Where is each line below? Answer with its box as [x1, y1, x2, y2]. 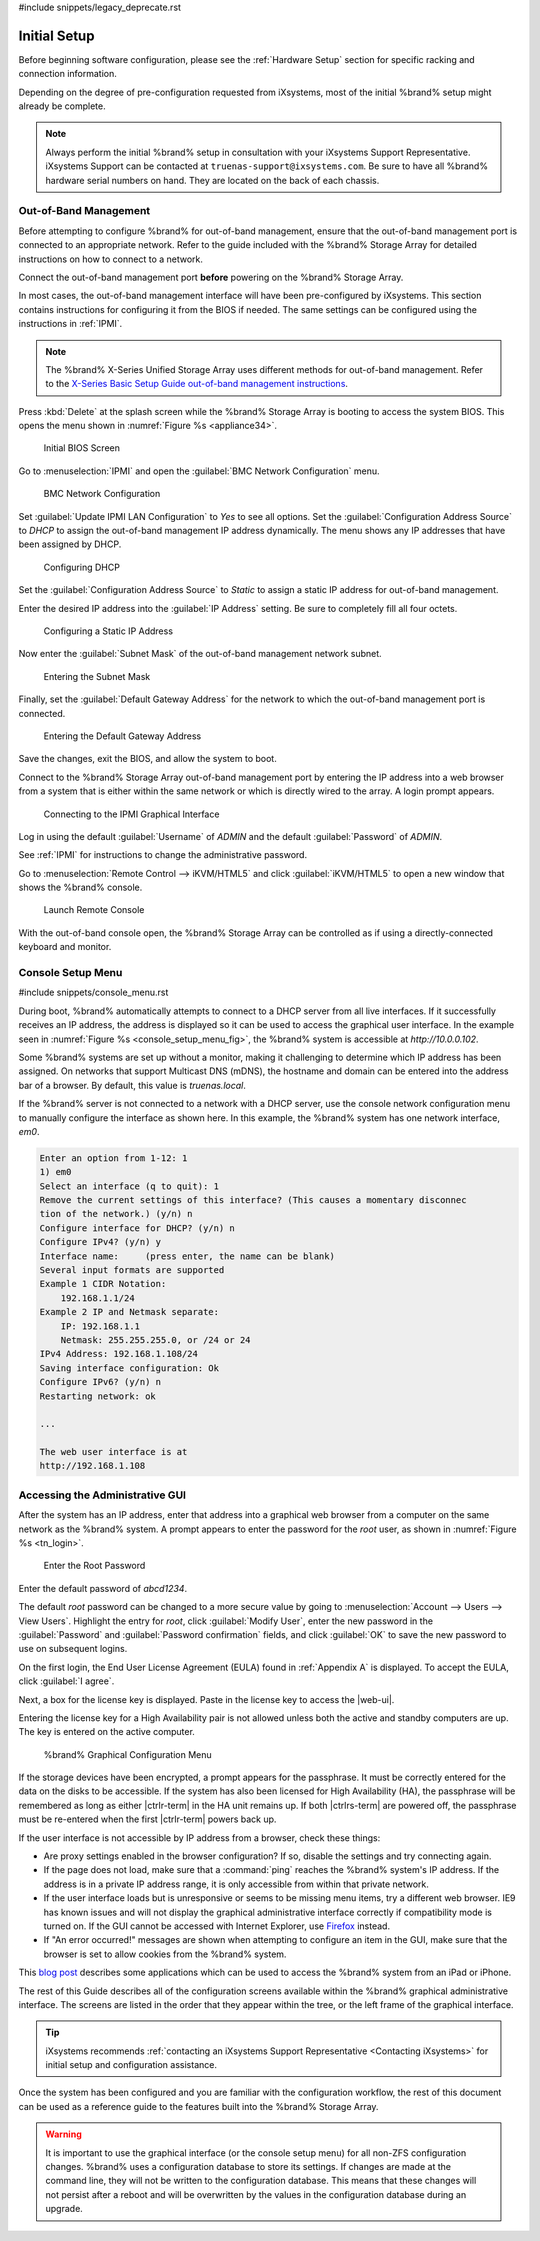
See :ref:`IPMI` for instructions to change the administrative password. [18, 849, 308, 861]
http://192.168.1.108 [39, 1460, 146, 1472]
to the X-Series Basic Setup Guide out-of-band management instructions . [45, 378, 349, 390]
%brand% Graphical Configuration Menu [43, 1748, 212, 1760]
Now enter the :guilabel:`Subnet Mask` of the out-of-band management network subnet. [18, 648, 382, 660]
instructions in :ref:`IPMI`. [18, 318, 123, 330]
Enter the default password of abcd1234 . [18, 1582, 188, 1594]
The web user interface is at [39, 1446, 188, 1458]
